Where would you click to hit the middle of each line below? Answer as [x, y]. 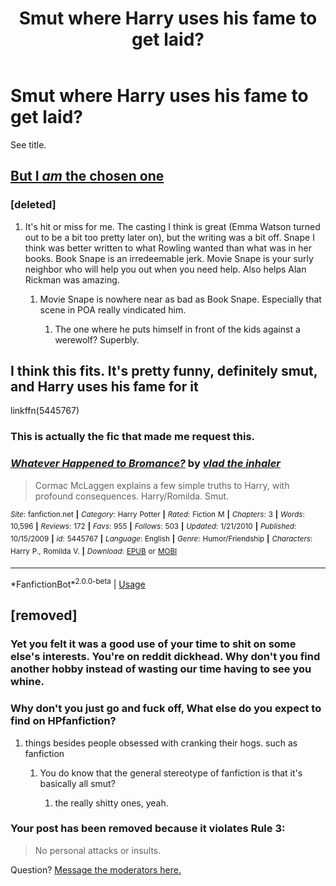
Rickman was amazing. [72, 279]
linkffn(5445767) [45, 411]
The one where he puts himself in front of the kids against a [177, 329]
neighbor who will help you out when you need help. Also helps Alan [165, 269]
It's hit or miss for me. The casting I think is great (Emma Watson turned [172, 226]
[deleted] [33, 205]
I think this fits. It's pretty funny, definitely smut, [164, 371]
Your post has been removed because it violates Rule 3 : [148, 829]
